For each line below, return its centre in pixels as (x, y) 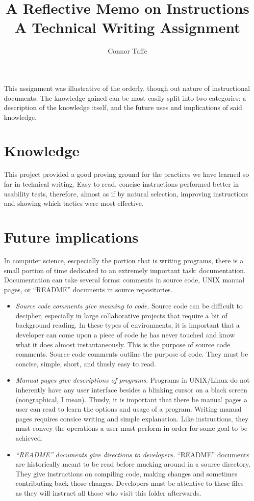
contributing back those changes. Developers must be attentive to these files (129, 483)
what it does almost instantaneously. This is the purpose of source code (123, 344)
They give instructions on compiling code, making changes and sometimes (127, 473)
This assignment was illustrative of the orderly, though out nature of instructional (127, 88)
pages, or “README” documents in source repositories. (88, 289)
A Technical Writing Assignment (127, 27)
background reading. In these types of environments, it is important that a (127, 325)
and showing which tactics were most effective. (74, 203)
